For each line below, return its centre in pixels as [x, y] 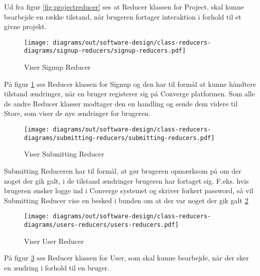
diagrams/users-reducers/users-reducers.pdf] [101, 225]
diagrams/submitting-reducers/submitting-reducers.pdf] [119, 138]
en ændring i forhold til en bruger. [57, 267]
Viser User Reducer [54, 241]
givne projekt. [25, 26]
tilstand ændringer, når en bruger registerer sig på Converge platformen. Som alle [129, 94]
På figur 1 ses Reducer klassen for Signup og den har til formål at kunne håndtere [130, 84]
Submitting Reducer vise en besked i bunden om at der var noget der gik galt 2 [126, 200]
